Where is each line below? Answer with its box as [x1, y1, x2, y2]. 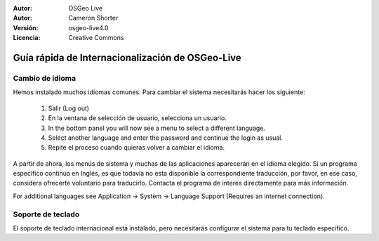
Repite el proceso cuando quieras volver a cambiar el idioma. [48, 143, 225, 152]
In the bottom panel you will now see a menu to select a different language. [48, 124, 266, 132]
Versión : [13, 23, 39, 32]
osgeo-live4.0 [68, 23, 109, 32]
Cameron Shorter [68, 14, 119, 22]
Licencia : [13, 34, 41, 42]
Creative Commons [68, 34, 124, 42]
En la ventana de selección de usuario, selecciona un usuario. [48, 114, 227, 122]
